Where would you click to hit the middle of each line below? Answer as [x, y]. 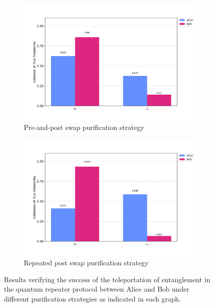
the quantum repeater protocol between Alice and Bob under [97, 289]
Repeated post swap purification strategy [86, 263]
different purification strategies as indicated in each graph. [93, 298]
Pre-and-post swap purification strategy [84, 127]
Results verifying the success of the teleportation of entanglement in [107, 279]
